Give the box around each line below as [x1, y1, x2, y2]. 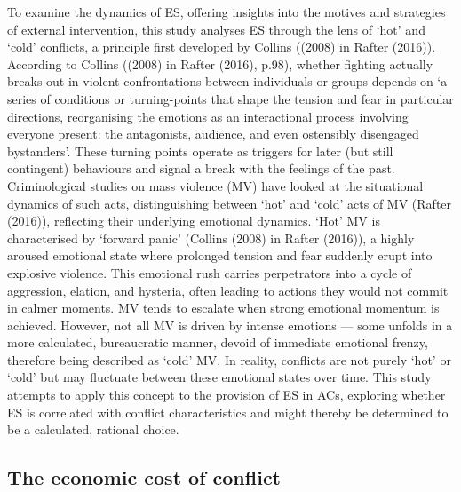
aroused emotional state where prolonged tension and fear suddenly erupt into [7, 246, 433, 265]
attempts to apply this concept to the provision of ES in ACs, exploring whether [7, 385, 446, 404]
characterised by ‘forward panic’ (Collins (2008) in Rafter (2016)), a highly [7, 228, 415, 247]
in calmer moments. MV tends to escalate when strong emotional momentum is [7, 298, 440, 317]
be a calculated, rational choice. [7, 420, 179, 439]
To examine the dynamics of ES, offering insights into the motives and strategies [7, 3, 446, 20]
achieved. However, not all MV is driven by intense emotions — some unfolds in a [7, 315, 453, 334]
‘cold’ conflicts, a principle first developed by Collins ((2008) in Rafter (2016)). [7, 37, 436, 56]
